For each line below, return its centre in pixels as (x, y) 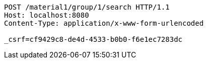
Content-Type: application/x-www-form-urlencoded (104, 23)
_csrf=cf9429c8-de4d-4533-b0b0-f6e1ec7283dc (93, 39)
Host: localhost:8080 (47, 15)
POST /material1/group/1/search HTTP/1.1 (87, 7)
